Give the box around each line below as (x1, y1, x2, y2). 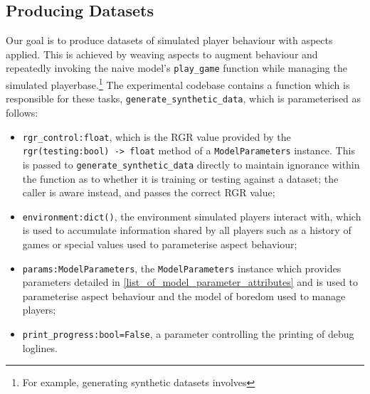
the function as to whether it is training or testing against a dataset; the (22, 171, 339, 186)
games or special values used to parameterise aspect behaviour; (22, 236, 297, 251)
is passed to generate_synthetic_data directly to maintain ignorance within (22, 156, 360, 171)
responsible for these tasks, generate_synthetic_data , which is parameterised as (6, 91, 361, 106)
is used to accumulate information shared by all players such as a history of (22, 223, 351, 238)
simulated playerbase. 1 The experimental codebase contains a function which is (6, 75, 350, 92)
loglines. (22, 340, 58, 355)
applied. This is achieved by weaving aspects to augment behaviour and (6, 46, 318, 61)
